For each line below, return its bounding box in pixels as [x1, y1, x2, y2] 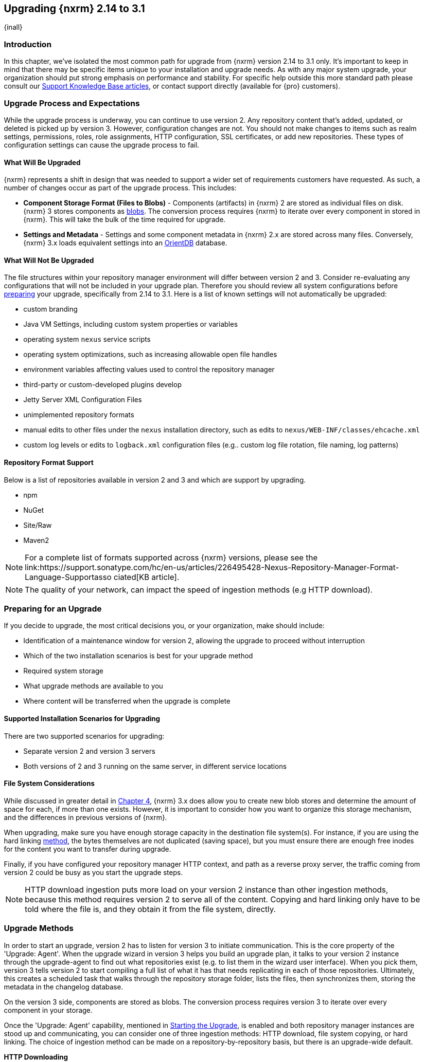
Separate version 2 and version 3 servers [23, 746, 156, 755]
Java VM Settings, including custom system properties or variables [23, 320, 238, 329]
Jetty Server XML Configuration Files [23, 395, 142, 404]
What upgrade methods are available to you [23, 682, 163, 690]
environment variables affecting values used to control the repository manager [23, 365, 275, 374]
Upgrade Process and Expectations [4, 98, 140, 108]
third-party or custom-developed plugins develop [23, 380, 182, 389]
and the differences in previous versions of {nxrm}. [4, 813, 167, 821]
